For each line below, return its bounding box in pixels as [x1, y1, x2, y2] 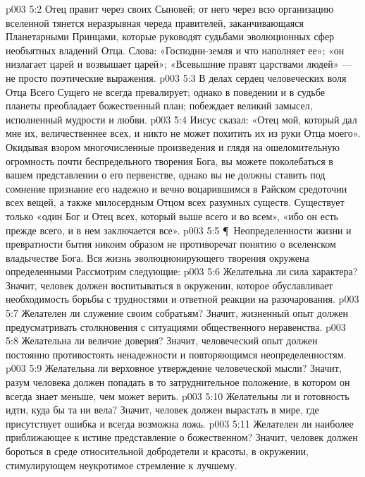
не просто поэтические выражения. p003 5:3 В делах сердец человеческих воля [6, 70, 347, 85]
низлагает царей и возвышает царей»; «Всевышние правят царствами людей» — [6, 56, 352, 71]
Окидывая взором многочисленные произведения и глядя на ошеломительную [6, 139, 340, 154]
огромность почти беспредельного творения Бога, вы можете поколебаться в [6, 153, 333, 168]
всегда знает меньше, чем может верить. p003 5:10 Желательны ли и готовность [6, 388, 349, 403]
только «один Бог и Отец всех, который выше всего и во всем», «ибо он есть [6, 208, 338, 223]
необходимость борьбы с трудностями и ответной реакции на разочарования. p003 [6, 291, 359, 306]
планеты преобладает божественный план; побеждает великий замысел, [6, 98, 313, 113]
